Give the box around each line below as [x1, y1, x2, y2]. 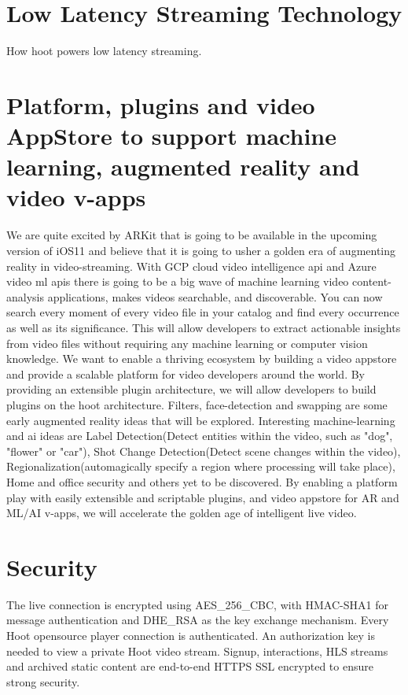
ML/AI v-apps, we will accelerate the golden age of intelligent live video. [6, 505, 357, 521]
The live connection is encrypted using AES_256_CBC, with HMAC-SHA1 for [6, 596, 388, 612]
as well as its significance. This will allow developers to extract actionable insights [6, 319, 401, 335]
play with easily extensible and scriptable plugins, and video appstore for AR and [6, 489, 399, 505]
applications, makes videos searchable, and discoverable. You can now [47, 288, 383, 305]
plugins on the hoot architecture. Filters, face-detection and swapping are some [6, 396, 388, 412]
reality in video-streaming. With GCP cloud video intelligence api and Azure [6, 257, 377, 274]
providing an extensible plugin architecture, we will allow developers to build [6, 381, 377, 397]
